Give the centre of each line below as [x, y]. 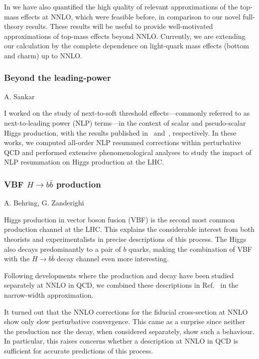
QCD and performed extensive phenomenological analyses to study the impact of [128, 152]
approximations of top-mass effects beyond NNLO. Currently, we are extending [125, 36]
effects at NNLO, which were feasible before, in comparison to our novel [131, 16]
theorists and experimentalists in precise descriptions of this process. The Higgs [125, 239]
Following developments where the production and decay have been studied [119, 275]
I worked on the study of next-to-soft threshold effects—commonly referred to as [127, 113]
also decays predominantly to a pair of [63, 249]
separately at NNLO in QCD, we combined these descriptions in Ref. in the [121, 285]
